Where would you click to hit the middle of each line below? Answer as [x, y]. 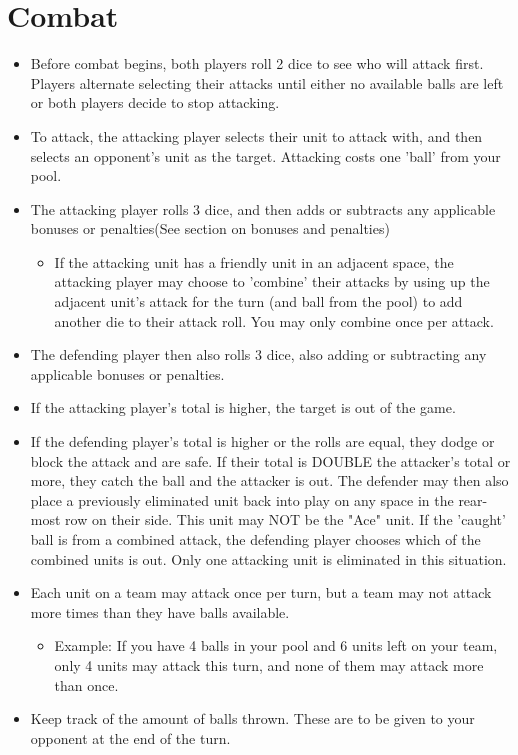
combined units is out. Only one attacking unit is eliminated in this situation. [268, 558]
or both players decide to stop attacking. [155, 102]
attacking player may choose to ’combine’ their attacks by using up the [272, 281]
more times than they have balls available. [160, 611]
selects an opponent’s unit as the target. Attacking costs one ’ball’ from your [265, 155]
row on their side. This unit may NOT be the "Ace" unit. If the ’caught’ [285, 519]
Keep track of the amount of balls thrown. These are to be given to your [252, 718]
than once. [86, 684]
